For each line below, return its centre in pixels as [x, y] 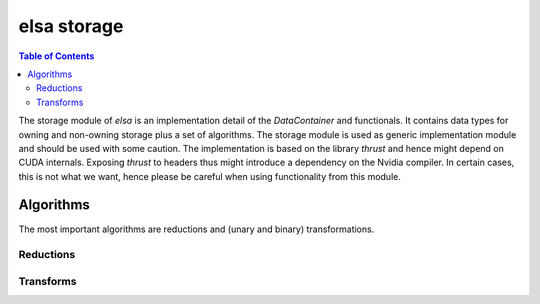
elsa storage [71, 26]
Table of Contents [56, 56]
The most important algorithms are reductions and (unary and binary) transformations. [196, 229]
